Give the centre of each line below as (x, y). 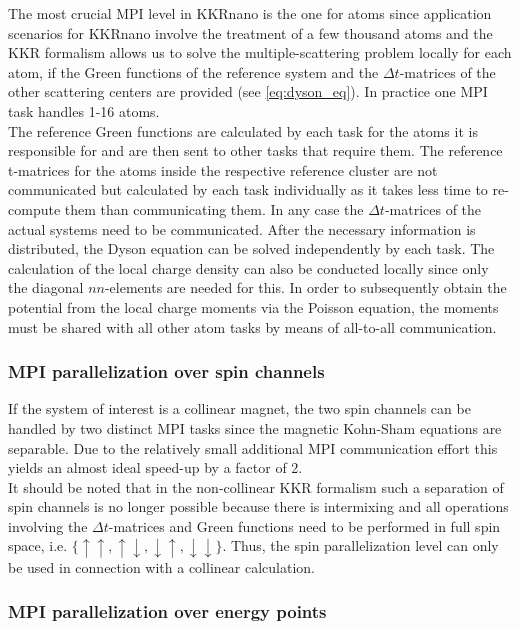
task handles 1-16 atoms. (84, 110)
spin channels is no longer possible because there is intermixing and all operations (258, 506)
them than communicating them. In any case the (214, 208)
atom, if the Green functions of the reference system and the (193, 71)
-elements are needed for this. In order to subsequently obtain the (305, 287)
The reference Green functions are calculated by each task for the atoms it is (243, 130)
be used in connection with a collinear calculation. (161, 566)
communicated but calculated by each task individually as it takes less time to (248, 189)
